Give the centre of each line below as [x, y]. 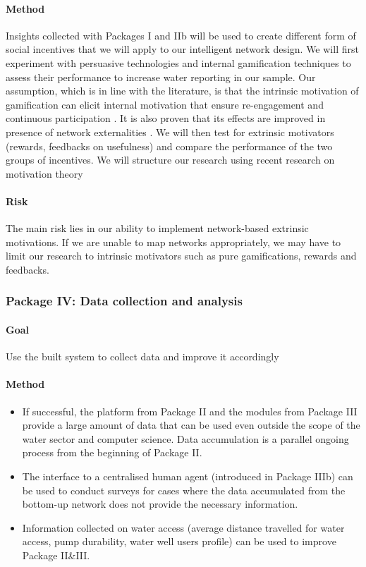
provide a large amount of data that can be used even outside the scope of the [191, 425]
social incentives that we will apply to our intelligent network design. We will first [182, 49]
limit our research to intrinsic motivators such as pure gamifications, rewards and [181, 256]
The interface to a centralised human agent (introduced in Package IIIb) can [188, 476]
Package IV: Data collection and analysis [124, 301]
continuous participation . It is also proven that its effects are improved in [166, 118]
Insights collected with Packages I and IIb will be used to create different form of [181, 35]
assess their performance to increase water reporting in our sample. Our [161, 77]
